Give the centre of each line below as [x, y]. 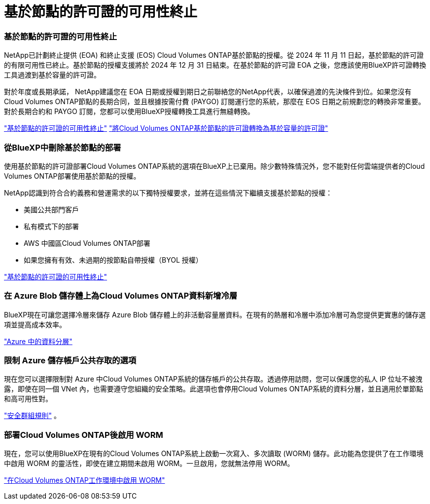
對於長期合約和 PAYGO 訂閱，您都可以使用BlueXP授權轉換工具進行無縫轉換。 [129, 112]
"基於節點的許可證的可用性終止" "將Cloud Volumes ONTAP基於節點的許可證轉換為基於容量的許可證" [166, 128]
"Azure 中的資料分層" [38, 341]
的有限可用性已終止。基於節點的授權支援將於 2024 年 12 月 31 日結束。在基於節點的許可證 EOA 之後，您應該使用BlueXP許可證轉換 [215, 65]
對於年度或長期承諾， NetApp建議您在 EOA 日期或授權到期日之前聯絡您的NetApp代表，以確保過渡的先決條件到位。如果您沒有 [208, 92]
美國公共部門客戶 [51, 209]
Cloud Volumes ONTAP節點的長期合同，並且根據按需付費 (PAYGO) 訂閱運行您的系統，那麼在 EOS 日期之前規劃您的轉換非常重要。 [215, 102]
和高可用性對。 [28, 399]
